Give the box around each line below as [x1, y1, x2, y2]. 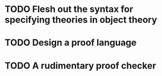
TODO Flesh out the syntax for [5, 3, 133, 15]
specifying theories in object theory [5, 14, 157, 25]
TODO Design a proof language [5, 37, 137, 48]
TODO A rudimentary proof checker [5, 60, 156, 71]
